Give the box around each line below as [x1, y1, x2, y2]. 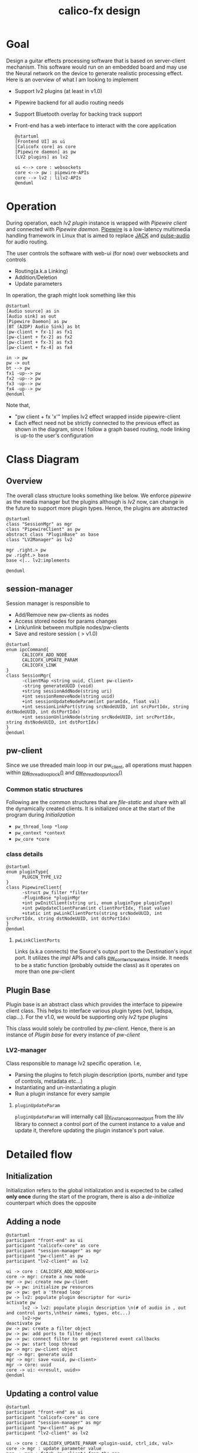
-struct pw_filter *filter [21, 889, 89, 895]
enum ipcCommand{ [6, 647, 49, 652]
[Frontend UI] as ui [14, 138, 66, 145]
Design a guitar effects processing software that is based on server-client [6, 57, 186, 64]
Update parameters [14, 280, 63, 287]
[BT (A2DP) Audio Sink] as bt [6, 324, 81, 329]
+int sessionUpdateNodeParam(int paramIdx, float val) [21, 698, 160, 705]
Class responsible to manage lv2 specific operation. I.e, [6, 1060, 142, 1067]
